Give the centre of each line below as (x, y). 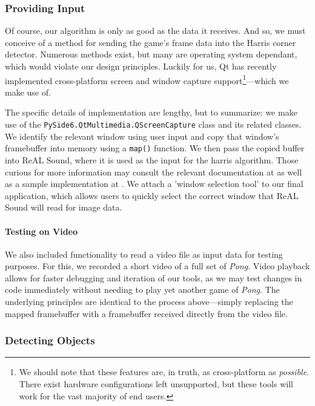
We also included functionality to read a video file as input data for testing (144, 254)
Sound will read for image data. (64, 207)
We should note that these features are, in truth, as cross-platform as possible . (164, 372)
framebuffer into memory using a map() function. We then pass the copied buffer (155, 148)
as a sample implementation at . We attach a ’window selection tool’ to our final (154, 184)
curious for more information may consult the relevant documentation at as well (154, 172)
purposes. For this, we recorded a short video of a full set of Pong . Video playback (157, 266)
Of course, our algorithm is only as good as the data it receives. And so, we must (155, 31)
